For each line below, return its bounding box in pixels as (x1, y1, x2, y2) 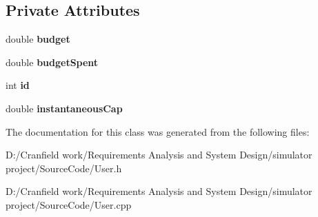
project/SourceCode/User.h (6, 161, 122, 175)
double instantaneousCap (6, 101, 123, 115)
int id (6, 78, 30, 92)
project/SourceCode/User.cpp (6, 197, 132, 211)
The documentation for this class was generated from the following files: (6, 124, 310, 138)
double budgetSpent (6, 54, 99, 69)
